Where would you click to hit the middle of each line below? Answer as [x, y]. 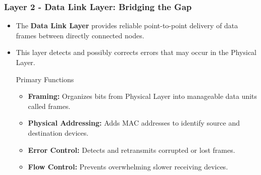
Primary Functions [45, 79]
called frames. [49, 106]
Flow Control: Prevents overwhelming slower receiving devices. [128, 167]
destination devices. [58, 132]
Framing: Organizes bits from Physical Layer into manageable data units [143, 96]
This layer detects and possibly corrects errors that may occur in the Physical [136, 52]
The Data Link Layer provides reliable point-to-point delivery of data [127, 25]
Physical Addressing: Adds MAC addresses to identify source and [134, 123]
